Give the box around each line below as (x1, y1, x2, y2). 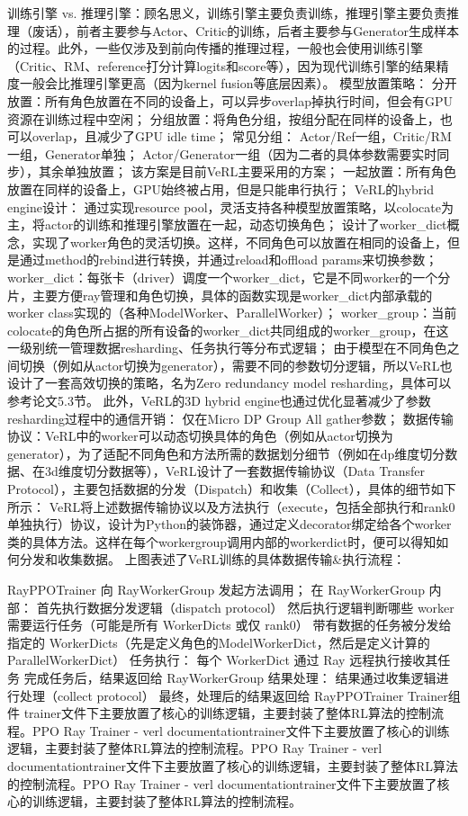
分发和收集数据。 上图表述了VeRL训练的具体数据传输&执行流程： (19, 550, 406, 569)
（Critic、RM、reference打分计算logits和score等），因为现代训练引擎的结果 (7, 56, 436, 75)
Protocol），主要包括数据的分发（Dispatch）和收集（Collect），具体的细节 (7, 480, 431, 498)
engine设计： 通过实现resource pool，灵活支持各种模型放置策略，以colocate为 (7, 197, 454, 216)
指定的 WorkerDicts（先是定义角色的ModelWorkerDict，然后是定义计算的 (7, 632, 430, 651)
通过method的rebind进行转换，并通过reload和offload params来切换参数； (19, 250, 438, 269)
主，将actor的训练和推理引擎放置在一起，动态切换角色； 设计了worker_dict (7, 215, 447, 234)
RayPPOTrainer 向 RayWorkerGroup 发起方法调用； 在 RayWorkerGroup (7, 580, 425, 598)
